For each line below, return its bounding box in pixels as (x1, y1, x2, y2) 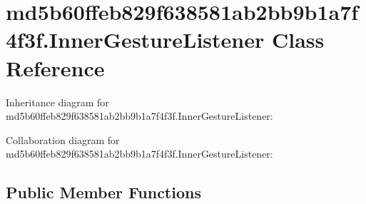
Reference (6, 53, 105, 82)
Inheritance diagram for (6, 94, 109, 109)
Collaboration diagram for (6, 132, 120, 147)
